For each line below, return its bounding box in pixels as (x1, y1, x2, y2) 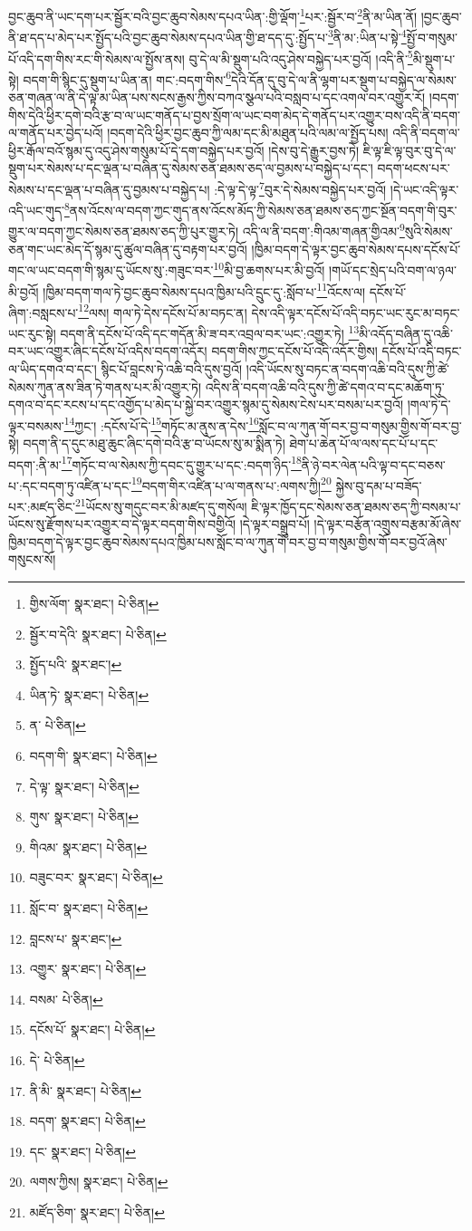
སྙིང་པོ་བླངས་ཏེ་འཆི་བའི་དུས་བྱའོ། (101, 359, 243, 378)
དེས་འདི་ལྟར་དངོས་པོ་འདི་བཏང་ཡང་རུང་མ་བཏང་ (251, 303, 460, 322)
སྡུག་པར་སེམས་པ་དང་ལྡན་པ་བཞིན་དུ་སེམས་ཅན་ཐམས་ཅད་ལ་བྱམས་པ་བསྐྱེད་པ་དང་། (8, 159, 373, 178)
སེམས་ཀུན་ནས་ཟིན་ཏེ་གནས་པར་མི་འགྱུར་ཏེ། (8, 377, 202, 396)
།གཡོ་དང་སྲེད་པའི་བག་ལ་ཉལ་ (329, 260, 457, 279)
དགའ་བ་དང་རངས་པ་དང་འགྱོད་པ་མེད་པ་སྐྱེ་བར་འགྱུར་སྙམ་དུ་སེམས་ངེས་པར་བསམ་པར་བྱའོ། (8, 395, 404, 414)
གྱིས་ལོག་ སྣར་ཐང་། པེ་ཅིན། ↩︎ (29, 594, 159, 613)
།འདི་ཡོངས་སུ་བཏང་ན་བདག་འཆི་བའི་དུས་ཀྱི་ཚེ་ (246, 359, 449, 378)
